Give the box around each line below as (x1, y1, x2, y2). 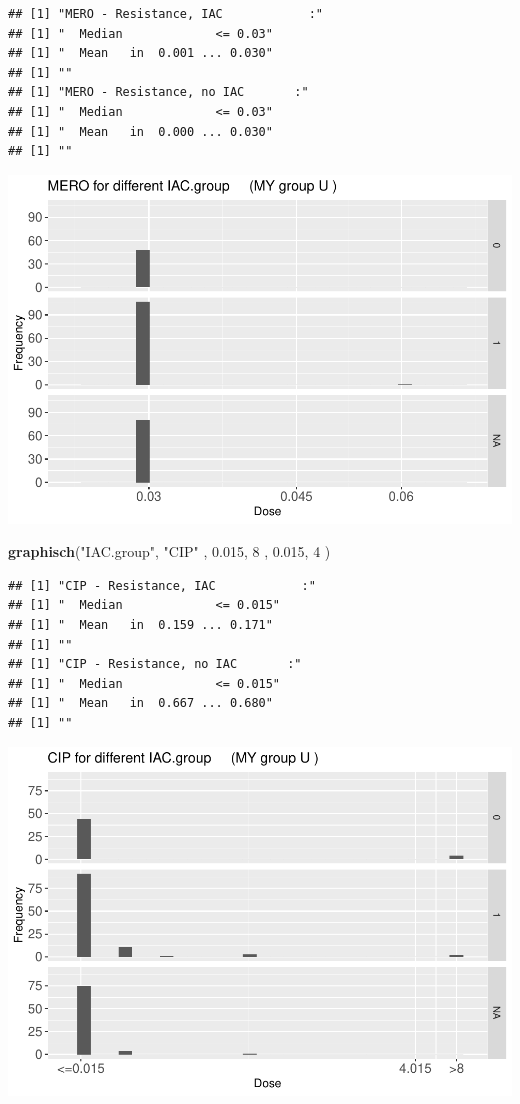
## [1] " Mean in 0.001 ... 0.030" (8, 46, 273, 61)
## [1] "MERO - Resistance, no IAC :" (8, 85, 309, 100)
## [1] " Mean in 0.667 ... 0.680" (8, 696, 273, 711)
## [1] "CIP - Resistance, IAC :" (8, 578, 316, 593)
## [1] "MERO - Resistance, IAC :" (8, 7, 323, 21)
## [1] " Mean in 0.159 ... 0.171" (8, 618, 273, 633)
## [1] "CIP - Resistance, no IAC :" (8, 657, 302, 672)
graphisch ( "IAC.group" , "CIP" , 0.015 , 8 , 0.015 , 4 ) (8, 541, 331, 562)
